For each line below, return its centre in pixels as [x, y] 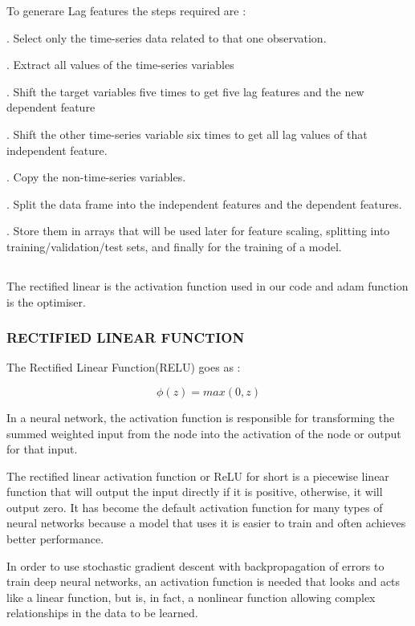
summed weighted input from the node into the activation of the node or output [204, 433]
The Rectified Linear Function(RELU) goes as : [124, 367]
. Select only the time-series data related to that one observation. [167, 37]
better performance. [55, 539]
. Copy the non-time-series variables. [96, 177]
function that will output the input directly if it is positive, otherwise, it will [195, 492]
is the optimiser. [46, 301]
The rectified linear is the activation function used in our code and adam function [207, 285]
